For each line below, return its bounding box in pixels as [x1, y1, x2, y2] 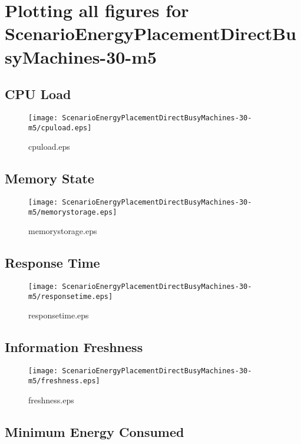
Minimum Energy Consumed [5, 422, 184, 440]
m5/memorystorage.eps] [28, 208, 117, 216]
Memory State [5, 169, 94, 188]
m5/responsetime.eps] [28, 292, 113, 301]
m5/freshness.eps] [28, 376, 100, 385]
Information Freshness [5, 338, 143, 356]
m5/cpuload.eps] [28, 123, 92, 132]
